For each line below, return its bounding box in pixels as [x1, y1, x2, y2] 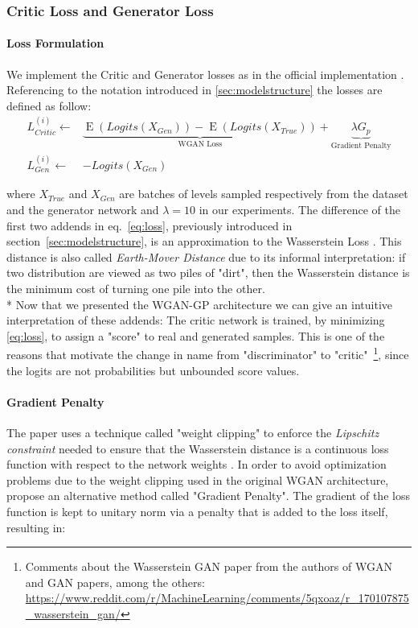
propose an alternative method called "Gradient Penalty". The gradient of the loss [6, 487, 410, 504]
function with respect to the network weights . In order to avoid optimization [6, 456, 387, 473]
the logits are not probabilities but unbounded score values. [6, 362, 300, 378]
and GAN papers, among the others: [25, 573, 205, 590]
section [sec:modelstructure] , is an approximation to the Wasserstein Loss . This [6, 233, 402, 250]
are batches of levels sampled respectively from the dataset [119, 185, 408, 202]
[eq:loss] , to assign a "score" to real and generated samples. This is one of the [6, 327, 385, 344]
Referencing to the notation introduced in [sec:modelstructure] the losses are [6, 81, 383, 98]
